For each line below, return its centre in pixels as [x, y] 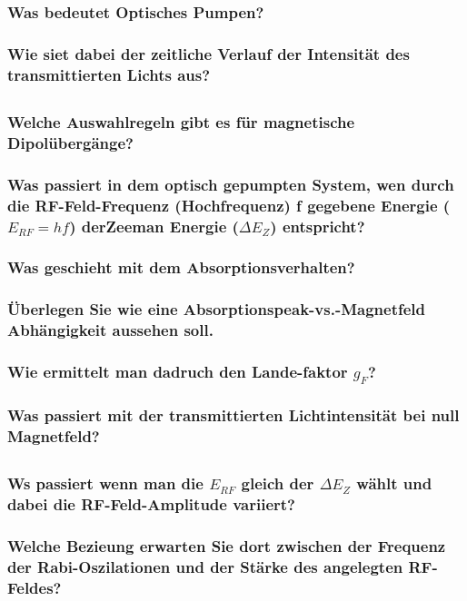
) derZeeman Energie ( [154, 226]
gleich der [278, 483]
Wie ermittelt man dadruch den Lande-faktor [178, 372]
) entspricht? [318, 226]
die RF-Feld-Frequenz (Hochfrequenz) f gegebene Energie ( [229, 205]
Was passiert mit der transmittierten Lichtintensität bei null [233, 415]
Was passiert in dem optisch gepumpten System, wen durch [231, 184]
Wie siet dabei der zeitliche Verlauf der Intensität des [209, 53]
